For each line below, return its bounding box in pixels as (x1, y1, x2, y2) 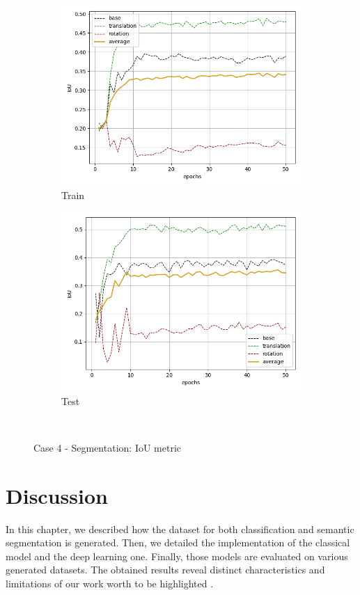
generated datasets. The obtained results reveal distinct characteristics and (6, 562, 325, 577)
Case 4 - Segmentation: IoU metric (33, 440, 182, 454)
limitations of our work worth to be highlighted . (6, 576, 214, 591)
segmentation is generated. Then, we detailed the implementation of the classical (6, 535, 350, 550)
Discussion (6, 481, 108, 509)
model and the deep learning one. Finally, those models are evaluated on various (6, 548, 348, 563)
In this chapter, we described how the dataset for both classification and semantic (6, 521, 354, 536)
